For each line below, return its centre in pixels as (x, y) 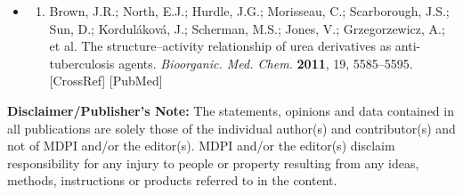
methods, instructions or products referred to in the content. (172, 180)
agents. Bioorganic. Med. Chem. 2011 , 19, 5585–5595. (266, 63)
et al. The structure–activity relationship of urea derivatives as (220, 46)
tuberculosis (82, 63)
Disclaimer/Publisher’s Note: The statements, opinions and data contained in (231, 110)
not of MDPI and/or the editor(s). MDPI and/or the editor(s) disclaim (201, 146)
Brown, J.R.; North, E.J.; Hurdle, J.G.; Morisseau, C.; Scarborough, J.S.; (249, 11)
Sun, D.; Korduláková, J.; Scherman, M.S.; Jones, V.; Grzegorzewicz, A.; (247, 28)
